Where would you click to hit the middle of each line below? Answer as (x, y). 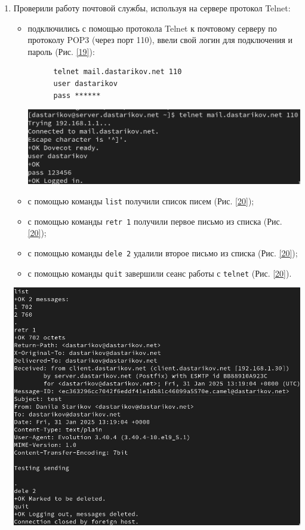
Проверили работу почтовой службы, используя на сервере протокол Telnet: (152, 8)
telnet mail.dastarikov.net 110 (118, 72)
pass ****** (77, 95)
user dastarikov (85, 83)
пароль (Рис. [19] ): (61, 51)
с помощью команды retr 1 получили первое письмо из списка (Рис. (155, 221)
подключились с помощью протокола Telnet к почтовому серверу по (152, 28)
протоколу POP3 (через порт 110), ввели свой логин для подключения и (160, 40)
